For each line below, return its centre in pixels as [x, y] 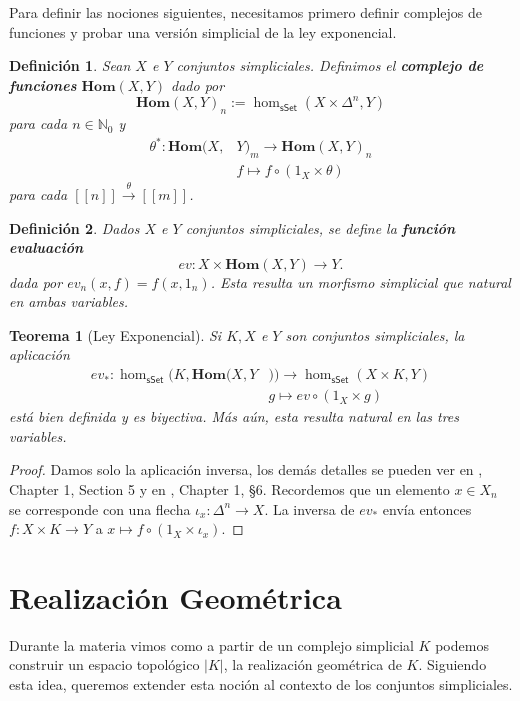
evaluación [46, 247]
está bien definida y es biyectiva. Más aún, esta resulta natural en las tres [234, 416]
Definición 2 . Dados [74, 227]
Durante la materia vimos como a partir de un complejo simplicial [211, 644]
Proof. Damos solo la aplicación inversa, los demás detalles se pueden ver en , [246, 469]
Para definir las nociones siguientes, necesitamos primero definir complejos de [246, 12]
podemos [462, 644]
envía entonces [427, 508]
